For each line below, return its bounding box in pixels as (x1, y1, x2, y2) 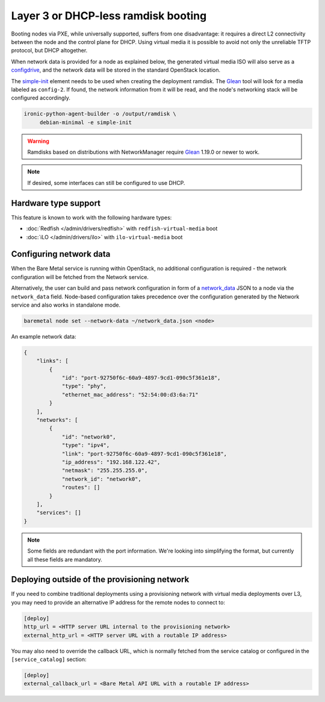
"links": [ (36, 357, 69, 365)
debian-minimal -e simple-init (39, 119, 132, 126)
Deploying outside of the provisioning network (11, 574, 190, 584)
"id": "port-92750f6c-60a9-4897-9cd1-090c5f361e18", (61, 374, 221, 381)
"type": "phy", (61, 383, 107, 390)
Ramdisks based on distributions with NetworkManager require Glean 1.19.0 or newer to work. (27, 148, 260, 156)
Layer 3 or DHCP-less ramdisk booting (11, 9, 207, 22)
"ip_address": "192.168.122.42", (61, 459, 161, 465)
